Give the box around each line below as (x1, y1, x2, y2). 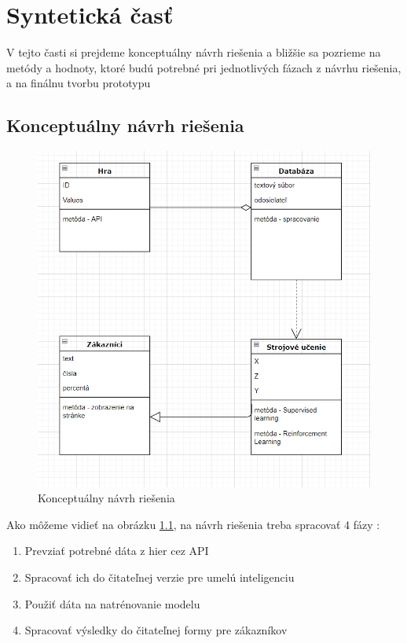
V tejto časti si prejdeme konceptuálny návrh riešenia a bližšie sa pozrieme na (6, 44, 381, 61)
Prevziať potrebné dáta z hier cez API (24, 542, 209, 559)
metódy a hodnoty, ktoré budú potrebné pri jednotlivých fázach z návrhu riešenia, (6, 59, 401, 75)
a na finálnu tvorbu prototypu (6, 75, 151, 91)
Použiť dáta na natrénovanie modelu (24, 595, 200, 612)
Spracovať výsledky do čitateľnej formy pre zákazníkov (24, 622, 288, 638)
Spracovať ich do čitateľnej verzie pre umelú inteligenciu (24, 568, 295, 585)
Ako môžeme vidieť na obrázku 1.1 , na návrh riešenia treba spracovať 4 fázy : (6, 516, 380, 532)
